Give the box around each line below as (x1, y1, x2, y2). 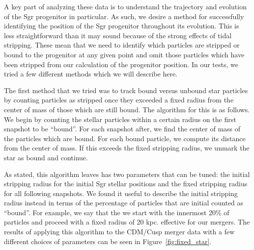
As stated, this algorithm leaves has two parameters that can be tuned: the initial (4, 169, 250, 179)
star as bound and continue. (4, 152, 88, 162)
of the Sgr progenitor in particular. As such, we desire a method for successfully (4, 11, 244, 21)
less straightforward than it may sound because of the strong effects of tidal (4, 30, 232, 40)
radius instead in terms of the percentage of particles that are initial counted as (4, 198, 244, 208)
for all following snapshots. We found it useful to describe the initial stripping (4, 188, 238, 198)
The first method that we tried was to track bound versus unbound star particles (4, 85, 248, 95)
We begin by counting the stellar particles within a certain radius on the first (4, 114, 236, 124)
